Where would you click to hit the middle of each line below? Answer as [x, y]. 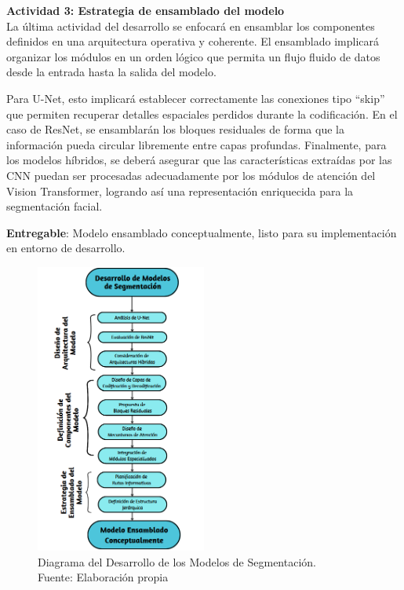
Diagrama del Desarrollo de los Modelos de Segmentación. [177, 561]
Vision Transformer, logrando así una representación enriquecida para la [180, 191]
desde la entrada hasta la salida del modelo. [111, 72]
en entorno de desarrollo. [66, 248]
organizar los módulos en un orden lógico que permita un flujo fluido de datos [193, 56]
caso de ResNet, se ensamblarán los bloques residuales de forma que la [175, 129]
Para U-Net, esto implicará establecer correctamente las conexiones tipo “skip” [196, 98]
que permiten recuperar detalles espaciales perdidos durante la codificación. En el [202, 114]
